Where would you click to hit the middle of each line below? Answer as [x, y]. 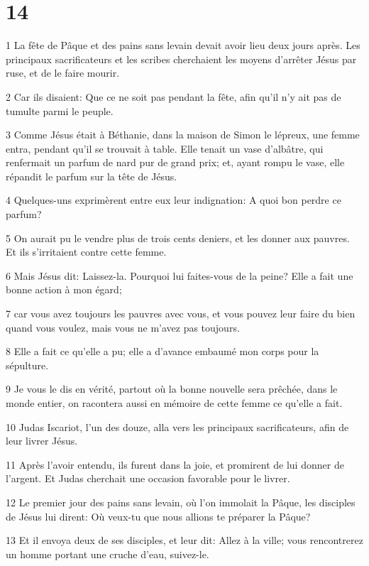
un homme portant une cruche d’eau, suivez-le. [108, 554]
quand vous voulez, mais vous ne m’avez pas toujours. [123, 327]
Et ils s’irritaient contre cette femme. [86, 252]
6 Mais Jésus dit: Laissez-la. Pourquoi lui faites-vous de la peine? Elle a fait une [180, 275]
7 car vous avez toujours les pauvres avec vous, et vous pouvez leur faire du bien [181, 314]
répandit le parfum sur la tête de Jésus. [92, 176]
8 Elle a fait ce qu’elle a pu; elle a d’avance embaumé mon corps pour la [163, 351]
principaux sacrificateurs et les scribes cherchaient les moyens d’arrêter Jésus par [181, 59]
